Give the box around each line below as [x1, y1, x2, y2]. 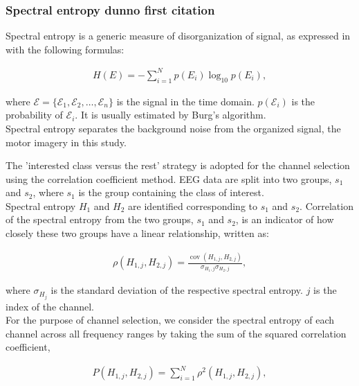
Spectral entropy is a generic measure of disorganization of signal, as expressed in [6, 28, 351, 43]
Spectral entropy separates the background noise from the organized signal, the [6, 121, 341, 135]
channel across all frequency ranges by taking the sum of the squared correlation [6, 326, 347, 340]
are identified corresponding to [128, 198, 257, 213]
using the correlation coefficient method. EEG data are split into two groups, [6, 171, 332, 186]
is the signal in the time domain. [116, 94, 255, 108]
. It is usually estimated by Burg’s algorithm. [75, 107, 266, 122]
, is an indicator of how [235, 212, 334, 227]
